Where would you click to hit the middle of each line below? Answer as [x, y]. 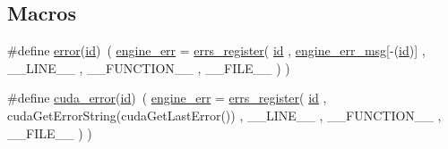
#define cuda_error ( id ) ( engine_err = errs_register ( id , [167, 98]
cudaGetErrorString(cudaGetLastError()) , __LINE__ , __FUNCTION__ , [224, 115]
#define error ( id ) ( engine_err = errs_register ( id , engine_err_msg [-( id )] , [216, 50]
